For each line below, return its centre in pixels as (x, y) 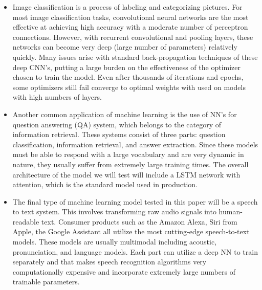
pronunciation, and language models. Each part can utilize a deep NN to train (135, 251)
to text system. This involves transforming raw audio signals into (114, 211)
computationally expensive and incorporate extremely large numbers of (124, 271)
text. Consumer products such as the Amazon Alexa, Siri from (139, 221)
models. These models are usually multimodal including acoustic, (115, 242)
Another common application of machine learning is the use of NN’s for (125, 114)
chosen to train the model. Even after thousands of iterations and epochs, (128, 77)
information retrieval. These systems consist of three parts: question (119, 134)
